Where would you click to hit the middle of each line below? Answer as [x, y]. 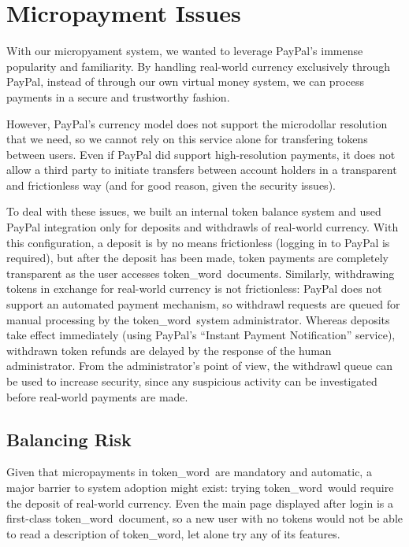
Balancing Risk [69, 439]
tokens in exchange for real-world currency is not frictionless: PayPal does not [194, 288]
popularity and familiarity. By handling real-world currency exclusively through [199, 66]
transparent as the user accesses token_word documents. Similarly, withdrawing [201, 273]
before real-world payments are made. [97, 396]
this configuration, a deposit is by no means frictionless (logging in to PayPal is [198, 242]
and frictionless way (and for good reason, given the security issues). [171, 185]
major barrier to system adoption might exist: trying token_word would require [200, 487]
